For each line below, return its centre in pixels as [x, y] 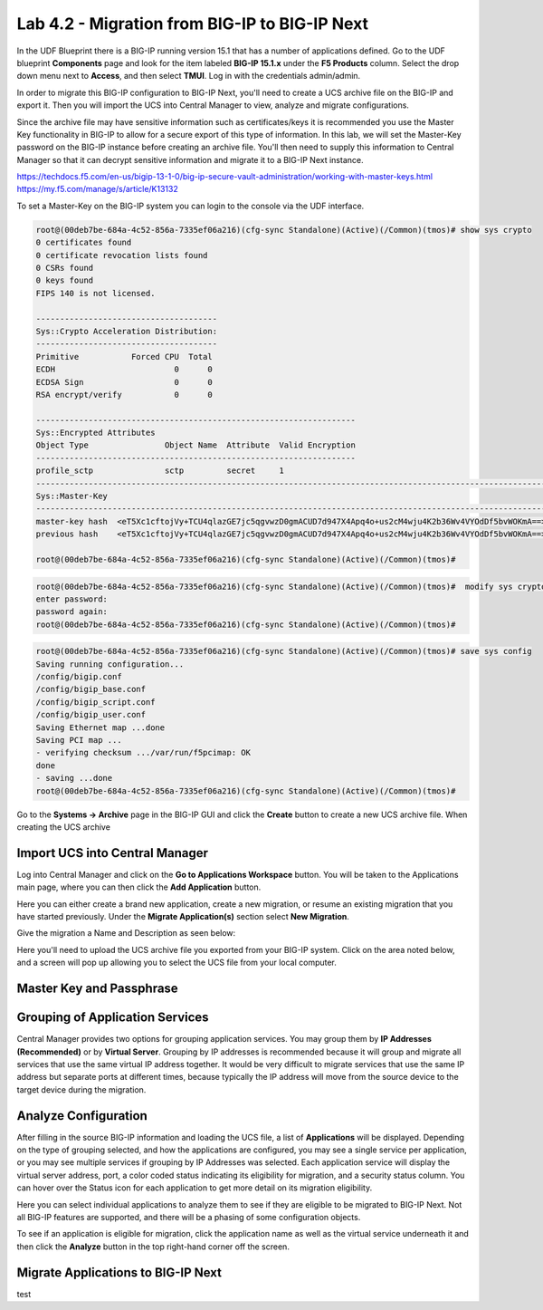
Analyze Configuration [82, 1116]
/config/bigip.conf [79, 677]
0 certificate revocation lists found [122, 255]
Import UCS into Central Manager [112, 853]
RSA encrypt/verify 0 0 [124, 395]
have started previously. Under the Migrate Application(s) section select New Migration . [183, 917]
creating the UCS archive [63, 827]
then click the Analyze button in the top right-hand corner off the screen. [153, 1247]
